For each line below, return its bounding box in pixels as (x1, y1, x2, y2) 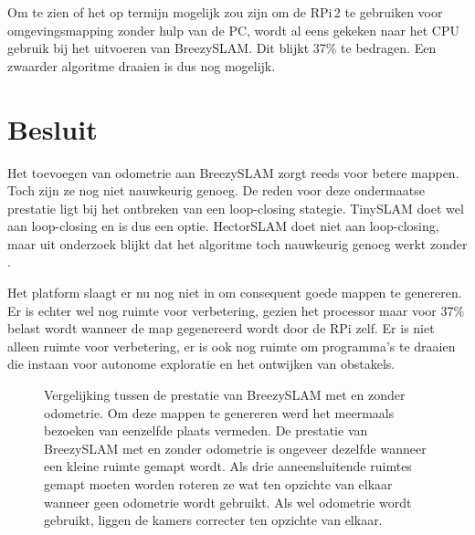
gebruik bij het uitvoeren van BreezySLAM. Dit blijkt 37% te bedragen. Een (7, 38, 437, 58)
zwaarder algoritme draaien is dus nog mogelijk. (7, 56, 276, 75)
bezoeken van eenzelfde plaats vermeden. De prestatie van (44, 421, 368, 440)
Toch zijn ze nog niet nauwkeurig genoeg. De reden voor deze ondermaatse (7, 181, 425, 200)
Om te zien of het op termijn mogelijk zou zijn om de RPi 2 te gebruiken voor (7, 3, 443, 21)
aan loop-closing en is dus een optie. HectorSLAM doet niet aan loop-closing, (7, 216, 439, 236)
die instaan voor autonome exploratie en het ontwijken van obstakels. (7, 354, 396, 373)
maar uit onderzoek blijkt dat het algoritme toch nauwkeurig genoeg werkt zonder (7, 234, 468, 253)
